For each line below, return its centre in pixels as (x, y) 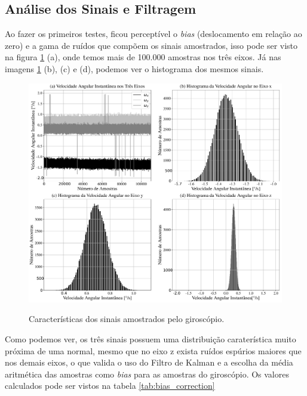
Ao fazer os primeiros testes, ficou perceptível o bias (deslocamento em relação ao (153, 34)
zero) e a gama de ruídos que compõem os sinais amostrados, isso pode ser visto (151, 45)
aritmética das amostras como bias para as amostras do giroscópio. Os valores (147, 374)
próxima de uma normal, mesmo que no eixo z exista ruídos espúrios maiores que (153, 350)
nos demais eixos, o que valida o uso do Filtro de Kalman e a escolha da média (149, 362)
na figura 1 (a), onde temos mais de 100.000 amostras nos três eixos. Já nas (143, 57)
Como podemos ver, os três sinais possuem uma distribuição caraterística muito (151, 339)
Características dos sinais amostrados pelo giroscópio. (127, 319)
